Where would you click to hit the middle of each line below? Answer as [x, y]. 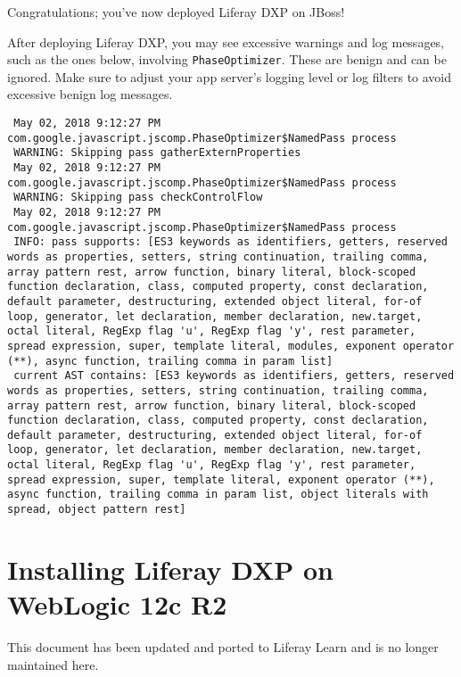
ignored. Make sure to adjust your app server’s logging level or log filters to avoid [230, 76]
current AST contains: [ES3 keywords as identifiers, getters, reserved [234, 376]
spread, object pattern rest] [97, 510]
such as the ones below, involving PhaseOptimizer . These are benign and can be [227, 59]
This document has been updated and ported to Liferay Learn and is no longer [223, 647]
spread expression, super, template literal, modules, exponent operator [231, 346]
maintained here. [53, 664]
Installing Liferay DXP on [170, 569]
